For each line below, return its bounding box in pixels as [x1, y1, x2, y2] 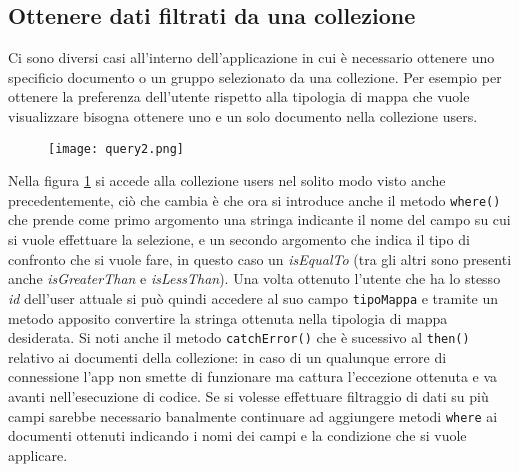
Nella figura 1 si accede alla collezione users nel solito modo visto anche [8, 170, 446, 191]
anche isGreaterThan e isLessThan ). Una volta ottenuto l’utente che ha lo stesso [8, 268, 501, 289]
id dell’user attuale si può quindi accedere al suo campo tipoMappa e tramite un [8, 287, 498, 308]
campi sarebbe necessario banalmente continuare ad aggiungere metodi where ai [8, 405, 498, 426]
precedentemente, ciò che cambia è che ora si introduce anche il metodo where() [8, 189, 501, 210]
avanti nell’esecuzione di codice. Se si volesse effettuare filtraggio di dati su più [8, 385, 489, 406]
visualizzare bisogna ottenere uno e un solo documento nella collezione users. [8, 105, 478, 126]
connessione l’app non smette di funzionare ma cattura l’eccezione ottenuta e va [8, 366, 498, 387]
